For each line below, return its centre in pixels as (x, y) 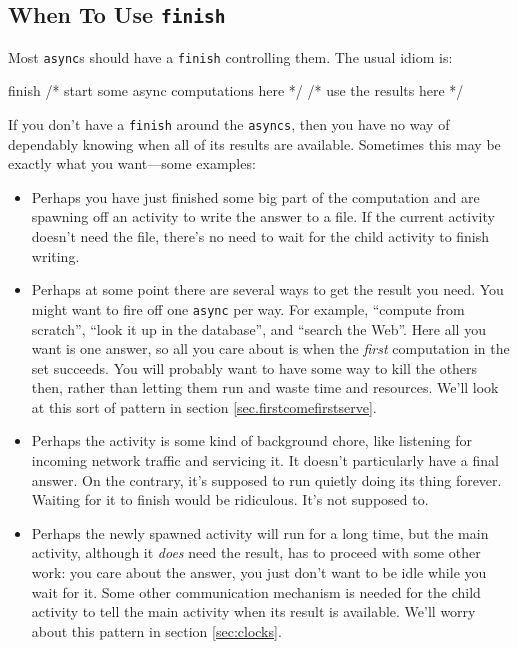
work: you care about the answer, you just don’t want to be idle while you (259, 572)
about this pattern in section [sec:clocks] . (156, 630)
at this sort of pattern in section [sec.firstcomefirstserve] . (204, 406)
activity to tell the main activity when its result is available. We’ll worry (253, 611)
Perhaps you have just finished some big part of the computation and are (255, 196)
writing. (55, 255)
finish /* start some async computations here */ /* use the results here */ (236, 90)
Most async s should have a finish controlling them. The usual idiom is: (230, 56)
